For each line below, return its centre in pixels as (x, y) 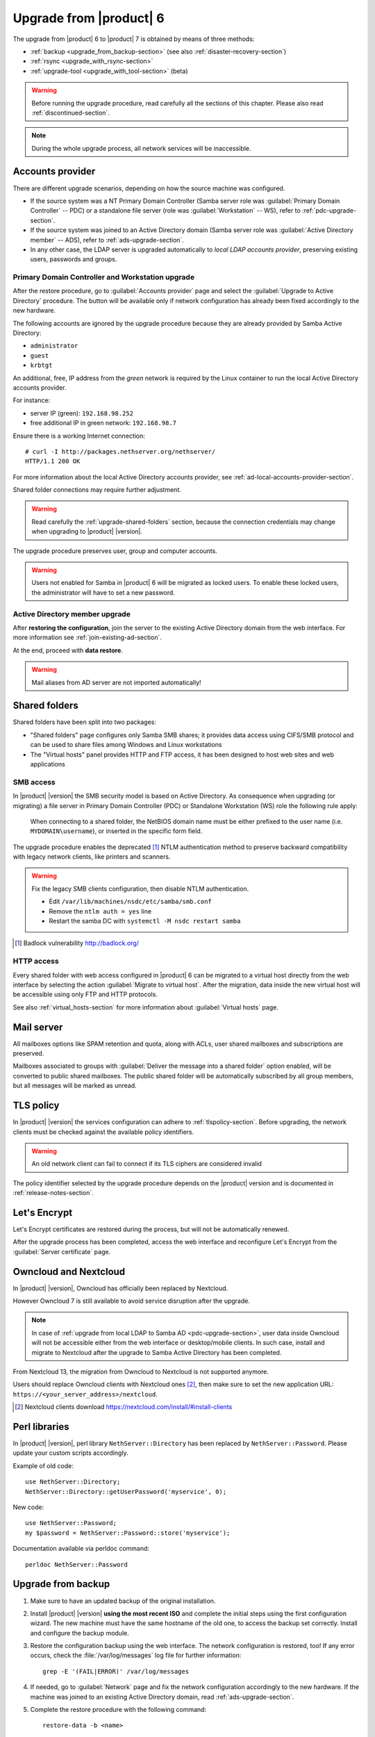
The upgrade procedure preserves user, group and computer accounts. (115, 551)
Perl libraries (41, 1427)
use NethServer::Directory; (73, 1482)
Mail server (38, 1027)
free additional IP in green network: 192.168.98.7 (103, 423)
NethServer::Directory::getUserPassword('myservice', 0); (126, 1491)
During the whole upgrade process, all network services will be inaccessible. (141, 148)
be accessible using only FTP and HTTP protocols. (85, 994)
